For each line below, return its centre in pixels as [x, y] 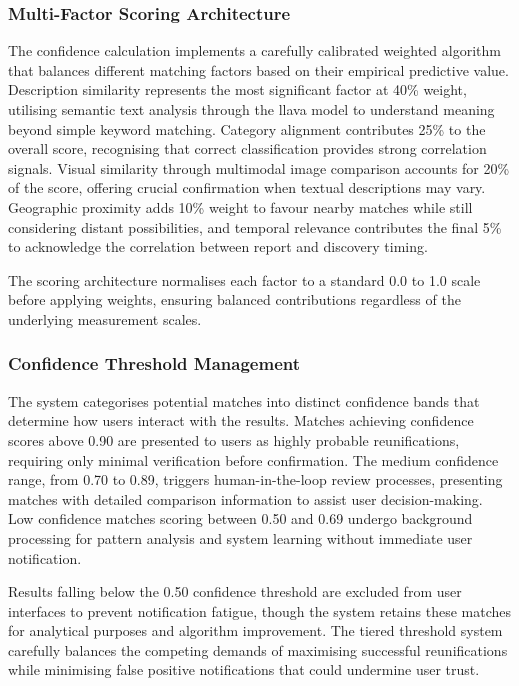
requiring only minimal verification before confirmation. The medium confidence [253, 459]
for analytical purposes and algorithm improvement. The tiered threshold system [255, 630]
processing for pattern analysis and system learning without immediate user [240, 537]
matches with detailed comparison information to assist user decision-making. [245, 498]
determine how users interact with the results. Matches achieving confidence [241, 420]
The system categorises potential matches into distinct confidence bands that [244, 400]
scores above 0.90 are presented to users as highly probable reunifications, [234, 439]
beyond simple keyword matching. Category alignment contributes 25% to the [247, 128]
